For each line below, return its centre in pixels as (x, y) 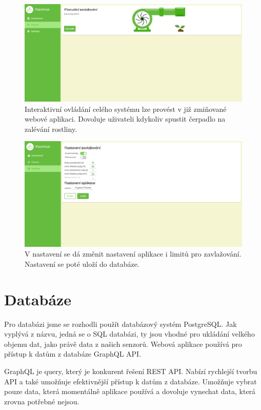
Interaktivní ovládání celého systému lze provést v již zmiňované (126, 109)
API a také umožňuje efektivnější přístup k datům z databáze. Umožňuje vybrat (130, 381)
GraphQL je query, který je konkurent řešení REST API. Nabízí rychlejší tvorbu (131, 371)
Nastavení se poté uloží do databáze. (82, 263)
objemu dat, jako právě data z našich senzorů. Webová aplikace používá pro (123, 344)
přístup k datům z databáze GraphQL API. (73, 354)
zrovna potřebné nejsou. (42, 401)
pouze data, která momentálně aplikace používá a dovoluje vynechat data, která (130, 391)
